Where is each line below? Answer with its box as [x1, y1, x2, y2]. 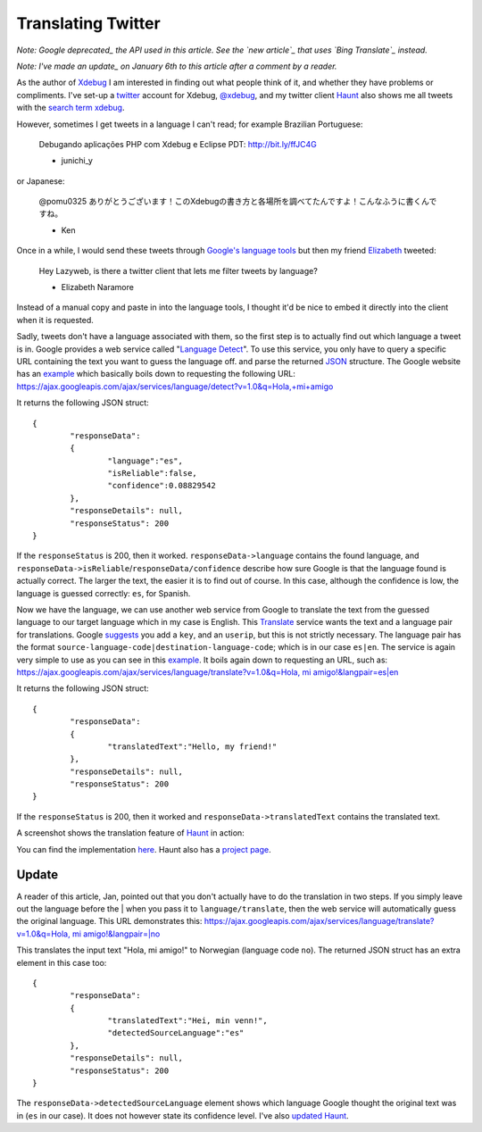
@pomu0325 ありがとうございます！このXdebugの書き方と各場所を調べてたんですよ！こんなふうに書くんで [38, 196, 437, 207]
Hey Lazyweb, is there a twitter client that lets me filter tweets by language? [38, 265, 319, 276]
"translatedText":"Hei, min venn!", [107, 1016, 268, 1026]
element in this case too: [16, 957, 107, 968]
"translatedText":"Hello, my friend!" [107, 741, 278, 752]
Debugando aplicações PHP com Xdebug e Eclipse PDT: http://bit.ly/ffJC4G [38, 138, 317, 149]
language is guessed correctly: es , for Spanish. [16, 587, 191, 598]
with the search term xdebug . [16, 103, 125, 113]
